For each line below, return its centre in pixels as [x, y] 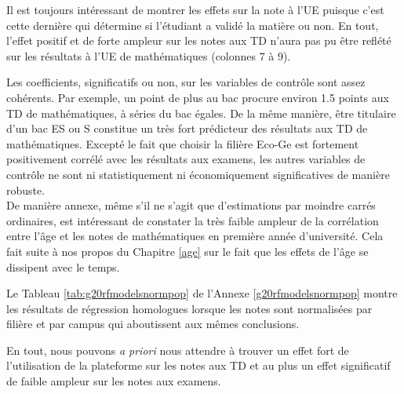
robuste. [26, 190]
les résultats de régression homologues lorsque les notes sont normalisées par [189, 308]
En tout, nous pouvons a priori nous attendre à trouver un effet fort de [178, 350]
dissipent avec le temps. [63, 266]
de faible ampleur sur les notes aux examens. [114, 381]
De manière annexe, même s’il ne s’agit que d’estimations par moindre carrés [191, 205]
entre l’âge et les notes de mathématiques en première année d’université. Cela [195, 236]
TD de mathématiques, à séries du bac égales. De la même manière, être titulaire [201, 113]
